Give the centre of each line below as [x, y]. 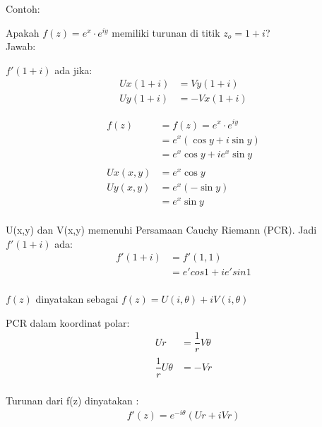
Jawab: [21, 46]
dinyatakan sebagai [77, 299]
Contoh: [23, 8]
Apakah [23, 32]
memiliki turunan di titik [166, 32]
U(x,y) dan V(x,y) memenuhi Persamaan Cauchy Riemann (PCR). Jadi [161, 229]
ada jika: [73, 70]
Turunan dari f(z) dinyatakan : [72, 400]
